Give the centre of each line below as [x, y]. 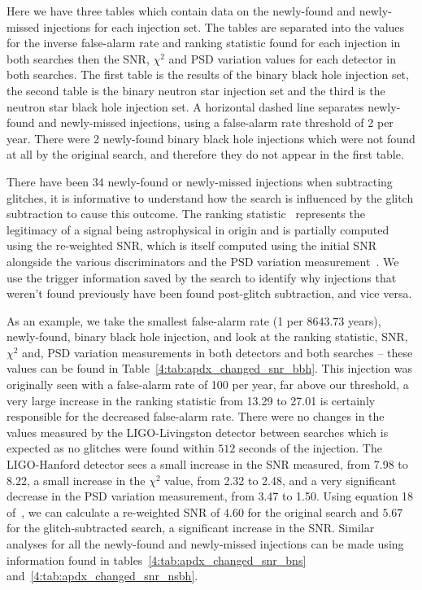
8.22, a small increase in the [76, 480]
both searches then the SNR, [78, 58]
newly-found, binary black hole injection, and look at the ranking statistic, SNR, [207, 337]
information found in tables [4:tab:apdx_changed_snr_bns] [157, 559]
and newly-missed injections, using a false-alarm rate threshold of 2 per [216, 122]
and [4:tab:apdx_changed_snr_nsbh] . [102, 576]
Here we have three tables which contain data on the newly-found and [181, 11]
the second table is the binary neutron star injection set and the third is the [196, 90]
